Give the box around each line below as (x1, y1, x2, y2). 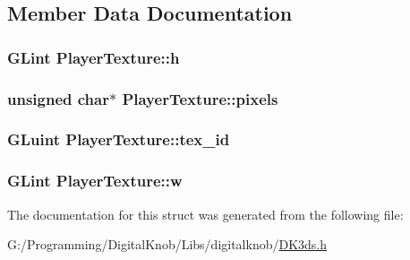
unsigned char (7, 87, 109, 109)
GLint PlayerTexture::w (7, 169, 183, 192)
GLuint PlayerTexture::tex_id (7, 128, 230, 151)
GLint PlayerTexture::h (7, 46, 180, 68)
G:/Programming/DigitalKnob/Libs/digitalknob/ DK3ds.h (7, 235, 328, 254)
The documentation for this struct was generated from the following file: (7, 204, 404, 223)
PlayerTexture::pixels (122, 87, 278, 109)
